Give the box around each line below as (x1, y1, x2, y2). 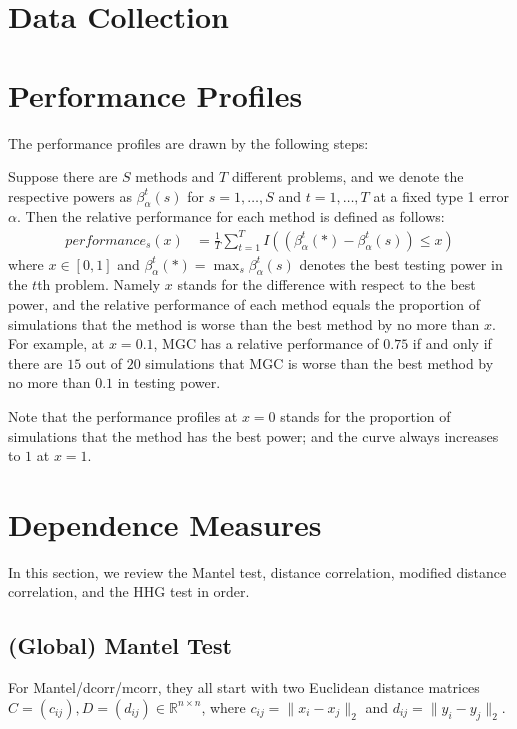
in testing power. (117, 372, 221, 393)
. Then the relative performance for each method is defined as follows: (16, 206, 445, 227)
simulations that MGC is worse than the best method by (145, 352, 494, 373)
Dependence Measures (8, 503, 322, 544)
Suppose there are (8, 166, 118, 187)
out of (85, 352, 123, 373)
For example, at (8, 333, 105, 354)
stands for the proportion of (280, 405, 451, 426)
